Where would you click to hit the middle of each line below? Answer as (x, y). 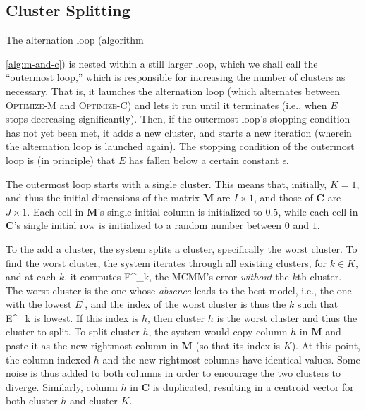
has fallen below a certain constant (204, 160)
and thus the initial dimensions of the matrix (103, 198)
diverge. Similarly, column (62, 386)
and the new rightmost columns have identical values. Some (231, 359)
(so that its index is (238, 346)
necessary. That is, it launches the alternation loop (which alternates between (173, 91)
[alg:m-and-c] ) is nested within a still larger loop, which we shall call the (162, 63)
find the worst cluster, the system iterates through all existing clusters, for (166, 262)
